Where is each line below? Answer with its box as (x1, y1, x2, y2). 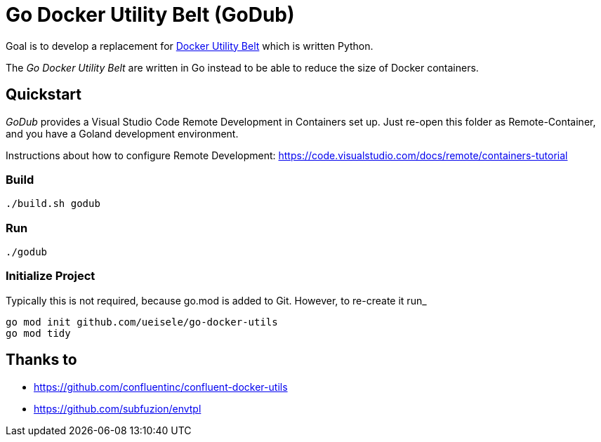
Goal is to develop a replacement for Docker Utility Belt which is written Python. (6, 39, 374, 52)
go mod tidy (6, 327, 71, 339)
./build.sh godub (6, 198, 100, 210)
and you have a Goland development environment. (6, 127, 239, 140)
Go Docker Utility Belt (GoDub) (6, 3, 295, 27)
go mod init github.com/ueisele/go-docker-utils (6, 316, 278, 328)
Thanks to (6, 351, 77, 369)
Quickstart (6, 86, 82, 104)
